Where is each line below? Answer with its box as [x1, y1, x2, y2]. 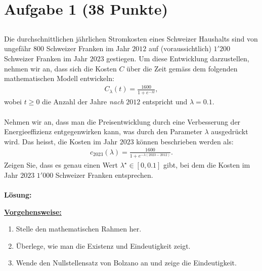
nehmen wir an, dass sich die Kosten [4, 63, 117, 73]
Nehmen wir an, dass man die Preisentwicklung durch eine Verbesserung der [4, 116, 241, 127]
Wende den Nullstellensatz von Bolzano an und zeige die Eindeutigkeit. [16, 257, 237, 268]
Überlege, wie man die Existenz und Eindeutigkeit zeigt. [16, 240, 191, 251]
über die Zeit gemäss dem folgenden [126, 63, 238, 73]
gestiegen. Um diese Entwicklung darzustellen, [106, 53, 249, 63]
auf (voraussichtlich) [149, 43, 211, 54]
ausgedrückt [211, 126, 248, 137]
